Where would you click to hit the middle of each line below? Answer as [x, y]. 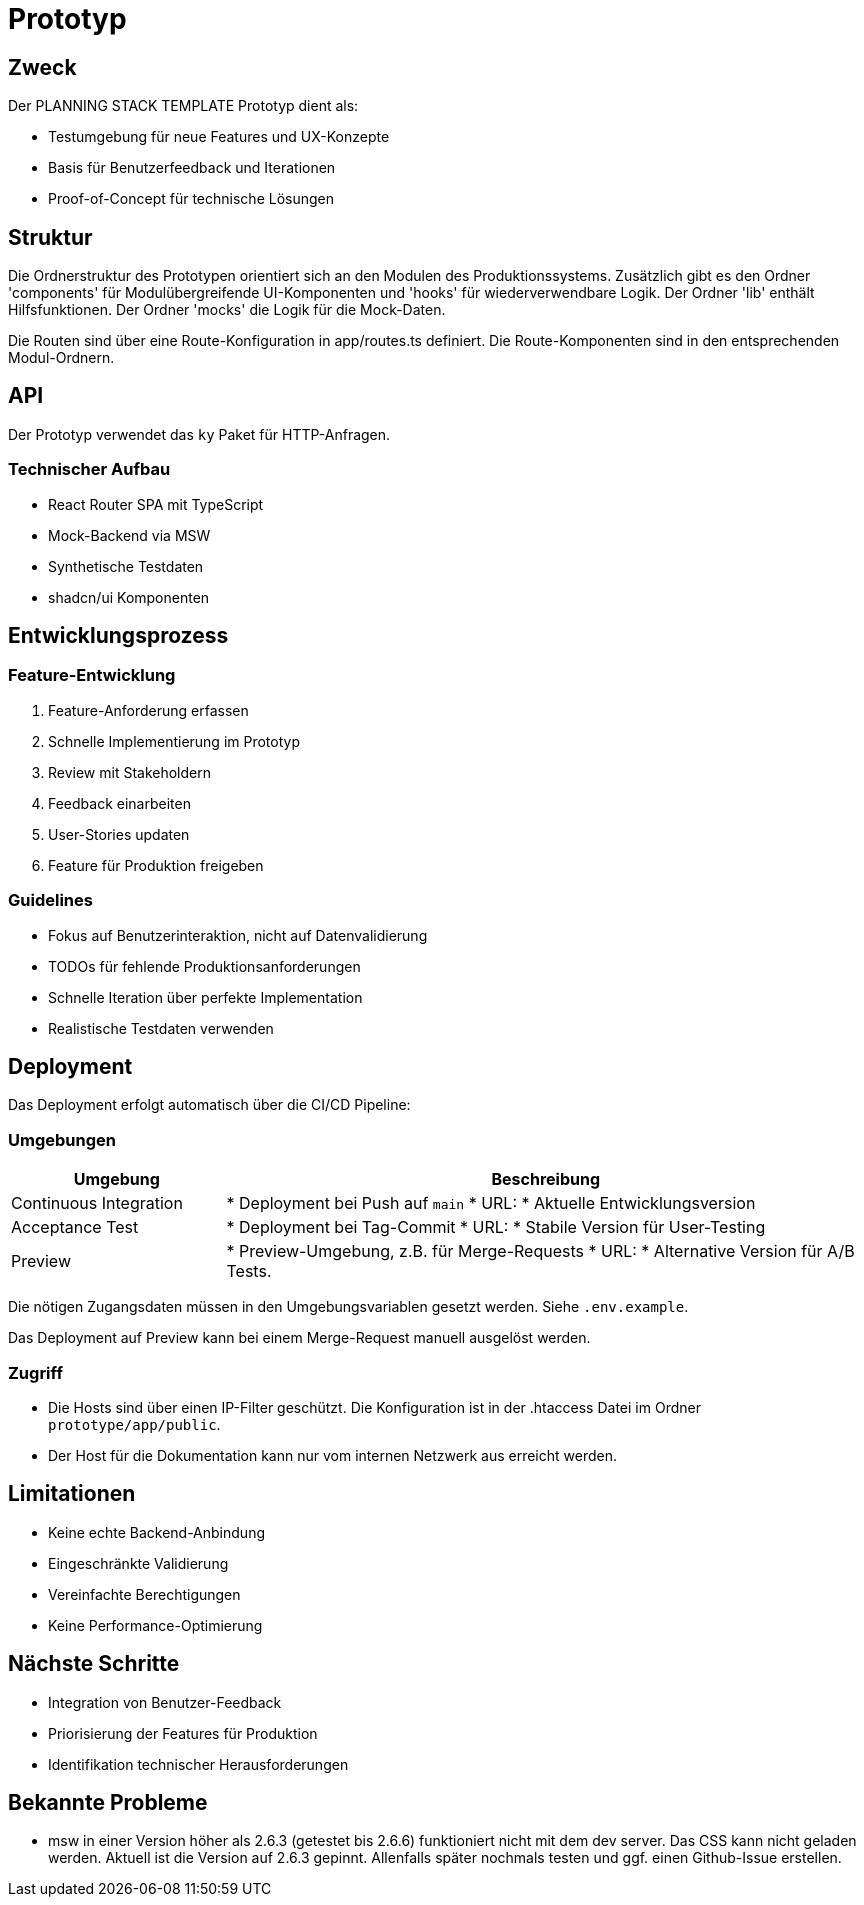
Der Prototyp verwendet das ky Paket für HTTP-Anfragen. [199, 434]
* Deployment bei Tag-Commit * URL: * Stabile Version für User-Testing [496, 1227]
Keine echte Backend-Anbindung [156, 1532]
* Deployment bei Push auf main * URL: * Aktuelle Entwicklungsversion [491, 1203]
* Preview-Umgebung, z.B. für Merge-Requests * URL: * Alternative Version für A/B [540, 1251]
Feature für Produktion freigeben [156, 865]
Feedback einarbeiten [119, 803]
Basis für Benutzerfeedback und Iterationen [192, 168]
